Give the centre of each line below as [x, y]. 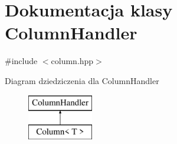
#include [21, 61]
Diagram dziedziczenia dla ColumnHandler [82, 80]
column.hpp [72, 61]
